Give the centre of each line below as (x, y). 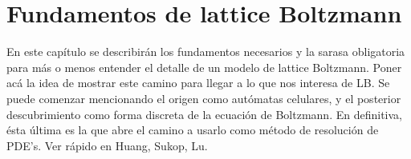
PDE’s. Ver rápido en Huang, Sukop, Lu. (107, 145)
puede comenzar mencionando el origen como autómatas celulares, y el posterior (204, 98)
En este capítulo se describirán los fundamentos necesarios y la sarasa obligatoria (206, 52)
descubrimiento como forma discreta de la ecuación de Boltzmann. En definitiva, (204, 114)
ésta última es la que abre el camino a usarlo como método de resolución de (193, 130)
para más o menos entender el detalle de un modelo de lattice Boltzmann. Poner (204, 67)
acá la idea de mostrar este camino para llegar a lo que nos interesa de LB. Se (198, 83)
